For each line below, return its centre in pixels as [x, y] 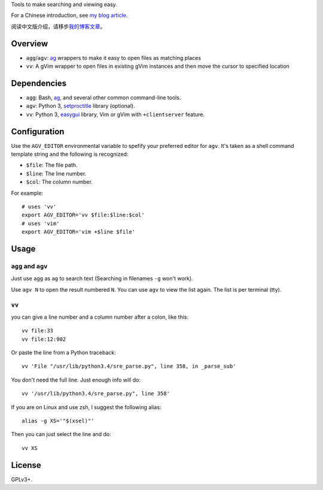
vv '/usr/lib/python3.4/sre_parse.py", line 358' [96, 394]
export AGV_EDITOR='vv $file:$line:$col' [83, 215]
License [26, 465]
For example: [27, 193]
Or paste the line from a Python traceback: [63, 353]
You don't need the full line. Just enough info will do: [76, 380]
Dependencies [39, 83]
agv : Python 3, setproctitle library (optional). [80, 106]
